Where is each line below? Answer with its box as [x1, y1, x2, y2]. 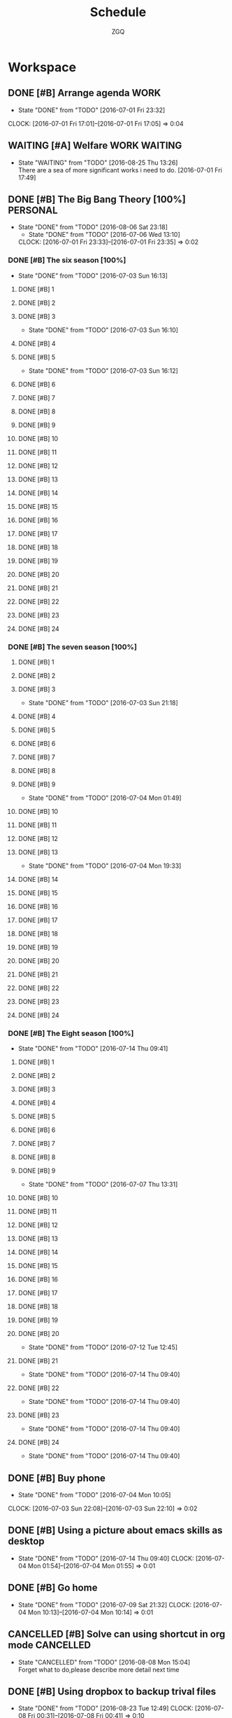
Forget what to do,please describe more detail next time [17, 1665, 180, 1674]
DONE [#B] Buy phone [8, 1472, 106, 1484]
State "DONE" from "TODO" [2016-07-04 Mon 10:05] [17, 1491, 171, 1499]
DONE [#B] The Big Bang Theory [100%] [8, 193, 186, 205]
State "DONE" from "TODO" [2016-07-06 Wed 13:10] [28, 231, 180, 239]
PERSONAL [8, 204, 58, 216]
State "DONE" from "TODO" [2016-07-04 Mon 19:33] [28, 861, 182, 870]
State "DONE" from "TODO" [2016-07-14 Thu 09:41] [17, 1044, 168, 1053]
